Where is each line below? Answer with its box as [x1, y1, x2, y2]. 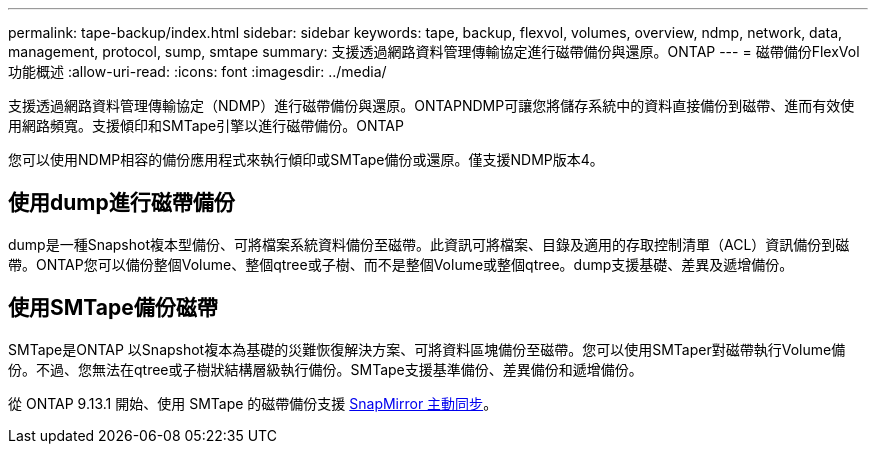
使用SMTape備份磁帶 [8, 295, 218, 321]
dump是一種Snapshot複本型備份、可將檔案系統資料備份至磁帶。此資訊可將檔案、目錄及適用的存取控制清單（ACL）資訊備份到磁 [8, 235, 850, 253]
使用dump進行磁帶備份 [8, 190, 235, 216]
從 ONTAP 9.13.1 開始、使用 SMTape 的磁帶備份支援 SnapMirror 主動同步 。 [8, 394, 498, 412]
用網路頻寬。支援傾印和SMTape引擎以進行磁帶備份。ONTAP [8, 117, 404, 134]
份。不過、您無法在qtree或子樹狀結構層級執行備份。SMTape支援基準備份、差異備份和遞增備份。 [8, 360, 643, 378]
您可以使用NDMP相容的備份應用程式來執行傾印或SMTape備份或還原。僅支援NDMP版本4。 [8, 151, 604, 168]
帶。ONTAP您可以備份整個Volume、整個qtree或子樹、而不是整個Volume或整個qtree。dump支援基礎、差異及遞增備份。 [8, 255, 794, 273]
